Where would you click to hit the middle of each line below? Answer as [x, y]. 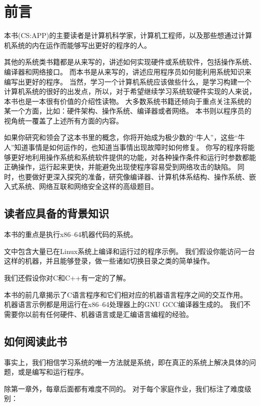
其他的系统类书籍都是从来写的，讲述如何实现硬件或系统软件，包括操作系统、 [130, 62]
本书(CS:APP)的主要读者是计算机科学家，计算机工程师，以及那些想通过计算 [128, 35]
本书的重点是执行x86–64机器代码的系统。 [71, 234]
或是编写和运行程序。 [53, 372]
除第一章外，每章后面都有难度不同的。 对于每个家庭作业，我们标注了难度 [124, 388]
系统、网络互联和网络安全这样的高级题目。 [88, 186]
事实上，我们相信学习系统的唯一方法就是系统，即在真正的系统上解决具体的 [126, 362]
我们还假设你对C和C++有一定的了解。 [67, 278]
